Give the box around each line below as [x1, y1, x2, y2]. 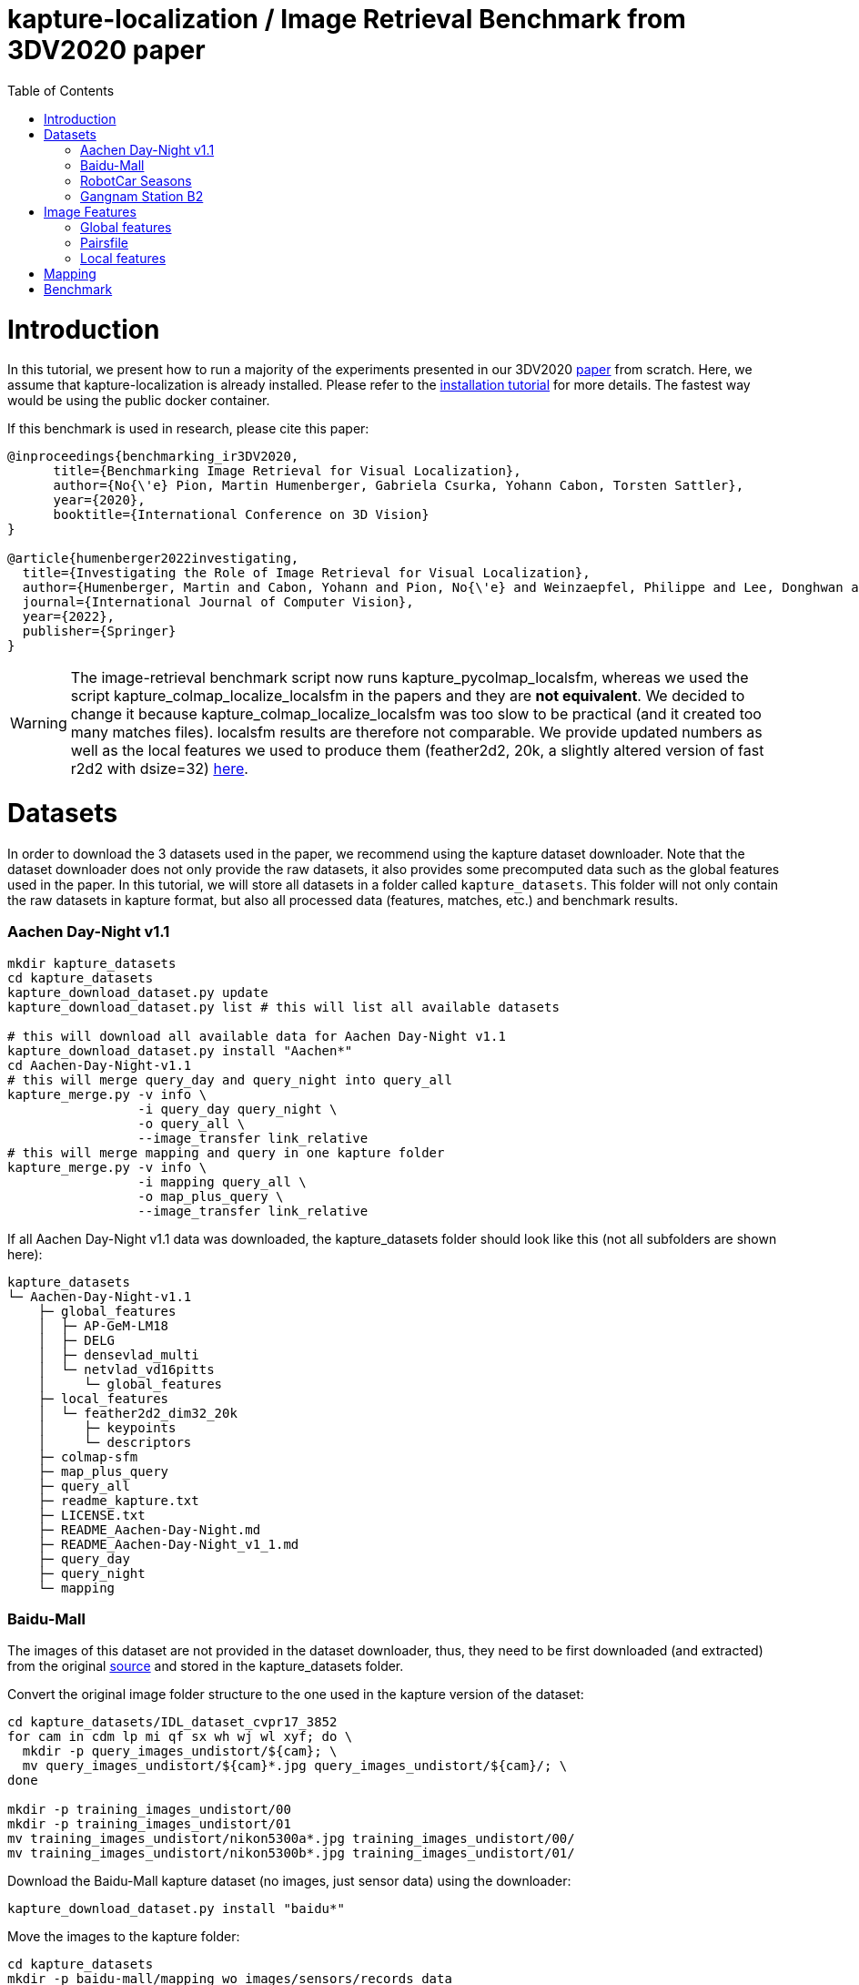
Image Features [44, 203, 136, 219]
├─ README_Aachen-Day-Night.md [37, 1522, 261, 1537]
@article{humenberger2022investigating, [7, 551, 299, 566]
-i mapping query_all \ [137, 1174, 307, 1189]
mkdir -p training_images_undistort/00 [7, 1802, 291, 1817]
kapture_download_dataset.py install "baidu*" [7, 1901, 345, 1917]
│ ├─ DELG [37, 1332, 116, 1348]
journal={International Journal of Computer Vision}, [22, 595, 414, 610]
